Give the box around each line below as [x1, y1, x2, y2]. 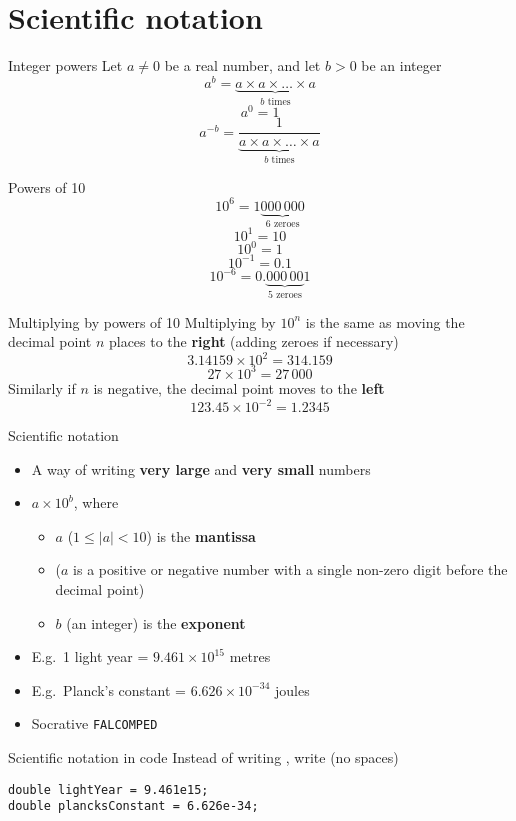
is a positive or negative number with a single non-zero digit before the [73, 559, 508, 580]
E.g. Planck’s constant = [31, 679, 186, 700]
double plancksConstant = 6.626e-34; [8, 799, 259, 814]
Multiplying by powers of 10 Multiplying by [8, 311, 276, 332]
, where [73, 492, 119, 513]
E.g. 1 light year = [31, 646, 149, 667]
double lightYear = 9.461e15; [8, 782, 209, 797]
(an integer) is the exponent [66, 612, 246, 633]
